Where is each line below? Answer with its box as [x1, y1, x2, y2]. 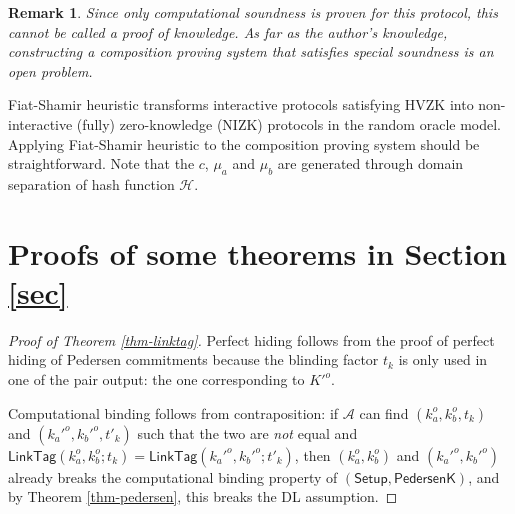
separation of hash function [8, 173, 175, 194]
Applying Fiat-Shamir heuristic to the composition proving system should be [8, 133, 480, 154]
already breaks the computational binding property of [8, 466, 338, 487]
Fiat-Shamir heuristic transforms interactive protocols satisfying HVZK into [8, 94, 474, 115]
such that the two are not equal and [137, 422, 358, 443]
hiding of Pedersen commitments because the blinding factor [8, 349, 379, 370]
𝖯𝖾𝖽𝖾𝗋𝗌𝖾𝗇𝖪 [393, 471, 456, 486]
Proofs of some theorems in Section [8, 232, 507, 273]
